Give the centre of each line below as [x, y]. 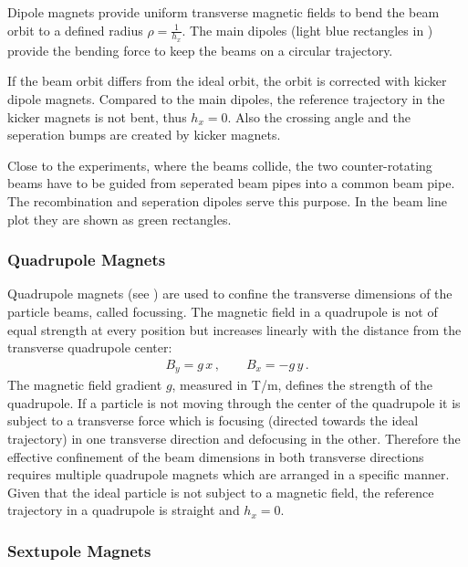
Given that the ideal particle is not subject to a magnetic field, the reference [221, 492]
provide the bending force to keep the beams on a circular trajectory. [200, 50]
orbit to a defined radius [75, 30]
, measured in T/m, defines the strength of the [302, 385]
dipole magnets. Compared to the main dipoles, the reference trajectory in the [226, 99]
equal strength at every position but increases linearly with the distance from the [234, 329]
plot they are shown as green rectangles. [120, 219]
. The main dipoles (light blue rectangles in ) [307, 30]
